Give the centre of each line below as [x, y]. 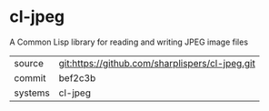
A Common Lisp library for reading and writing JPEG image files [129, 42]
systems [32, 93]
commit [30, 77]
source [29, 63]
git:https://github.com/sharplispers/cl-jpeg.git [157, 63]
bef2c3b [77, 77]
